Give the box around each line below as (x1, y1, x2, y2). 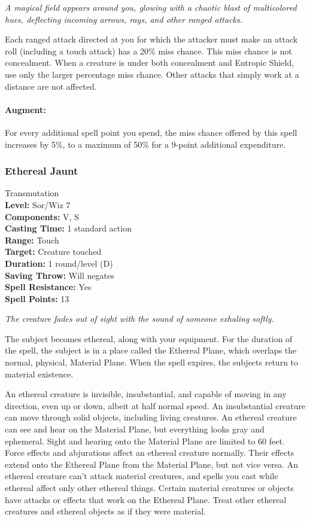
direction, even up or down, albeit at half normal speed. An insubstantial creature (5, 399, 306, 412)
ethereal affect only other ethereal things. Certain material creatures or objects (5, 482, 294, 494)
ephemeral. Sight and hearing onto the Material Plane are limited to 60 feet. (5, 434, 285, 447)
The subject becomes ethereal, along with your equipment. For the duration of (5, 332, 293, 345)
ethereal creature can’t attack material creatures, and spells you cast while (5, 470, 278, 482)
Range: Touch (5, 233, 59, 246)
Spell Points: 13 (5, 292, 69, 304)
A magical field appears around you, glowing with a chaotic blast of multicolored (5, 1, 297, 13)
